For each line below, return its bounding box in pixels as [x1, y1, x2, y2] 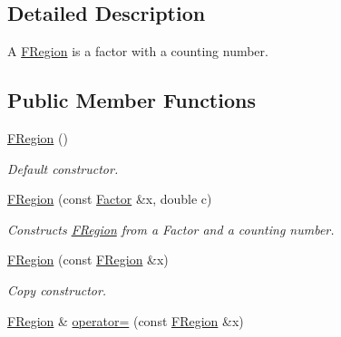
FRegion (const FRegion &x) [7, 250, 169, 269]
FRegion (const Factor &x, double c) [7, 189, 212, 208]
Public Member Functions [7, 86, 256, 114]
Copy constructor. [7, 280, 107, 299]
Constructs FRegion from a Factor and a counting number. [7, 219, 335, 238]
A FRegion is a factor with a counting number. [7, 42, 268, 61]
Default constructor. [7, 159, 119, 178]
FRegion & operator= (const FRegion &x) [7, 311, 244, 330]
